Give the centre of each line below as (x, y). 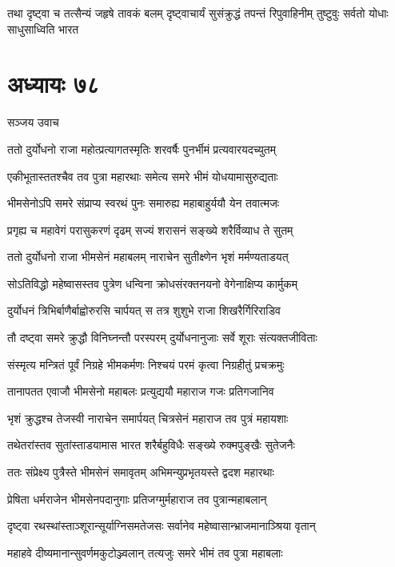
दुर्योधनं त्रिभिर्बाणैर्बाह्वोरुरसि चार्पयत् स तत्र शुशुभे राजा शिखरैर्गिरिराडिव (144, 310)
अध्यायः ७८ (54, 84)
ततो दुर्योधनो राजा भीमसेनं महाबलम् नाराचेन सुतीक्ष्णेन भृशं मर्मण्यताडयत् (148, 257)
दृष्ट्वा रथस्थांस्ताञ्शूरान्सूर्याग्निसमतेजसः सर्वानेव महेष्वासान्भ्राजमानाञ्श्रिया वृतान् (162, 526)
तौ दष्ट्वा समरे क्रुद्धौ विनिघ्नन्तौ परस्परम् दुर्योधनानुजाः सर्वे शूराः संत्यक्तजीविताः (162, 338)
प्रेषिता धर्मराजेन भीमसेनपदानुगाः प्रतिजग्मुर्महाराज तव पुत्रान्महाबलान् (137, 499)
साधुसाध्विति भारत (43, 28)
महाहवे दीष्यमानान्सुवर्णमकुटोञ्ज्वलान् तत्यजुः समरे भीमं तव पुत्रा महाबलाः (145, 552)
